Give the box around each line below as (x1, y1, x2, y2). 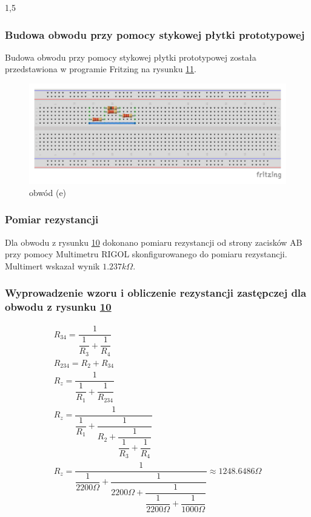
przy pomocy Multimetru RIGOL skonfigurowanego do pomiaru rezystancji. (5, 248, 287, 260)
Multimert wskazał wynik (5, 259, 100, 272)
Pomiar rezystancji (5, 212, 99, 227)
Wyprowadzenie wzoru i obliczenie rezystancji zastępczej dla (5, 285, 307, 300)
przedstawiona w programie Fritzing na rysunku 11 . (5, 63, 196, 75)
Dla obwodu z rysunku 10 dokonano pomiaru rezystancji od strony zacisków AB (5, 235, 303, 248)
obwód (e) (29, 186, 67, 198)
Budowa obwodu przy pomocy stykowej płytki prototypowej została (5, 50, 256, 63)
